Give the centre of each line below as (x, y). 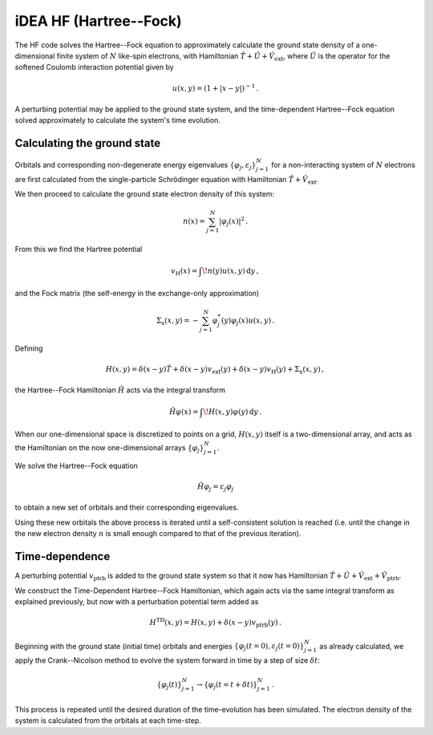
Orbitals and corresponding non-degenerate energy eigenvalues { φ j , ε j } (136, 166)
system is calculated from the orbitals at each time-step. (108, 721)
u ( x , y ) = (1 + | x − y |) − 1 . (216, 87)
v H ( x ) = (184, 272)
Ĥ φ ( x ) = (184, 412)
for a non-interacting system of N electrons (344, 165)
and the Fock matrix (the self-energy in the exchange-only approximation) (137, 293)
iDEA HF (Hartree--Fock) (98, 21)
